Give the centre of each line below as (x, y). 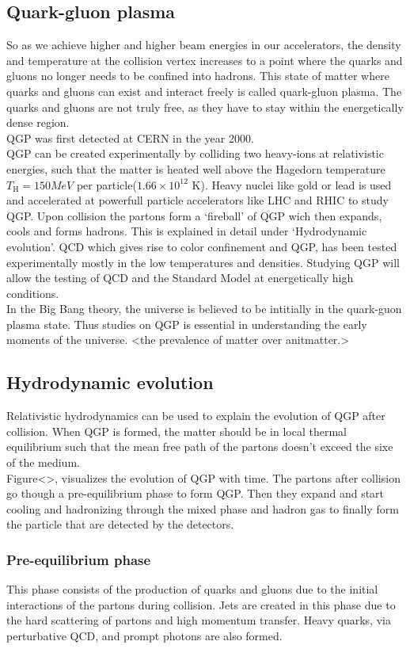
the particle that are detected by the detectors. (120, 524)
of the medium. (43, 462)
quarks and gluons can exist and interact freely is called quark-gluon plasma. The (204, 91)
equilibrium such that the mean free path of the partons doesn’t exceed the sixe (200, 447)
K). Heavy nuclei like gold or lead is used (292, 184)
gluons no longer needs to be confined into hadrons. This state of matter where (198, 76)
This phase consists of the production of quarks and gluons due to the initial (192, 589)
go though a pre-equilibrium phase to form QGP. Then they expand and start (196, 493)
